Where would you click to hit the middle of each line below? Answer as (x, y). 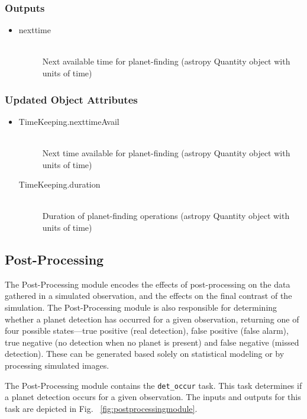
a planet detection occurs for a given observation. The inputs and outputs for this (153, 397)
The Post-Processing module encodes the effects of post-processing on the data (148, 284)
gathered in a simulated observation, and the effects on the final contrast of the (148, 296)
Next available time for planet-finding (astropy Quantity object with (166, 61)
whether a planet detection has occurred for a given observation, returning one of (152, 319)
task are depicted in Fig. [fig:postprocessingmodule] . (101, 408)
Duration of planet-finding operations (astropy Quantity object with (166, 216)
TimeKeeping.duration (59, 184)
